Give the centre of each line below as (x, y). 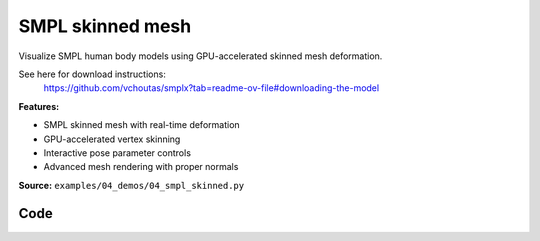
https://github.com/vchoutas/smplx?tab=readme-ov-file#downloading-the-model (211, 88)
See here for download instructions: (92, 74)
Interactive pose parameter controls (117, 152)
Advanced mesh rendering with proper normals (141, 167)
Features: (39, 106)
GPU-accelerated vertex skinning (112, 139)
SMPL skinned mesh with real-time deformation (141, 125)
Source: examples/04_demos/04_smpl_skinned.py (131, 185)
